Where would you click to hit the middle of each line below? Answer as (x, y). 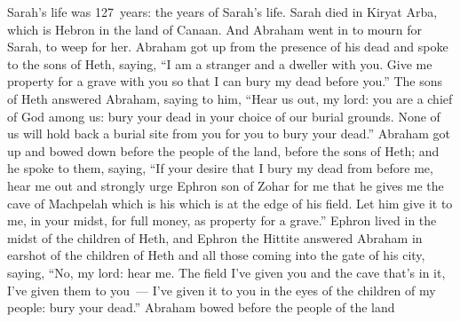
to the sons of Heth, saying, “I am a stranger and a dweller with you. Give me (220, 63)
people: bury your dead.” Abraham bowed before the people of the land (201, 307)
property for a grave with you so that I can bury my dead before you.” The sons (225, 81)
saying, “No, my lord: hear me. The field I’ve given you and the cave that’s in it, (226, 272)
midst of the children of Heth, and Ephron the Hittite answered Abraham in (215, 237)
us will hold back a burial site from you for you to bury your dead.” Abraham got (229, 134)
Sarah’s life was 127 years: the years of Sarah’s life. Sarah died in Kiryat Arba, (222, 12)
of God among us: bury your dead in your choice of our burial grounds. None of (224, 116)
